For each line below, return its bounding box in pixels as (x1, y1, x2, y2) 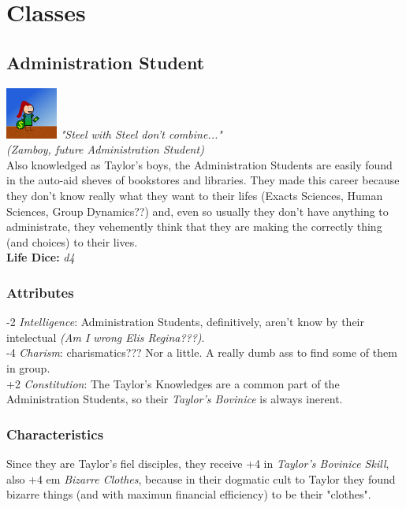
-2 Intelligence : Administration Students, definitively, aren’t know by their (6, 313, 364, 330)
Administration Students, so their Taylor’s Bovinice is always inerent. (6, 391, 343, 407)
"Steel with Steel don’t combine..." (60, 125, 222, 142)
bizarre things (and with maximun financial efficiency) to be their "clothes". (6, 486, 371, 502)
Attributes (6, 282, 74, 302)
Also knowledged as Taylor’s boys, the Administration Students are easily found (6, 156, 393, 172)
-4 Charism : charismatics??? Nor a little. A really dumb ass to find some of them (6, 344, 397, 361)
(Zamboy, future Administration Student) (6, 141, 204, 158)
